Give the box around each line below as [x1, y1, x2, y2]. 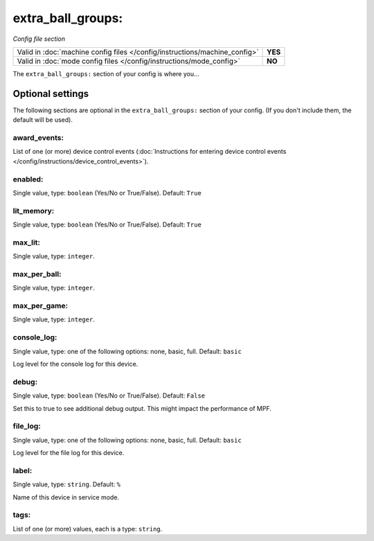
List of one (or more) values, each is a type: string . [12, 524, 163, 533]
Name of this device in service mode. [12, 493, 120, 502]
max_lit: [12, 238, 41, 247]
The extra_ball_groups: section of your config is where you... [12, 69, 200, 78]
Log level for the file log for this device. [12, 449, 125, 457]
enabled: [12, 174, 44, 184]
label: [12, 465, 33, 475]
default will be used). [12, 116, 73, 124]
